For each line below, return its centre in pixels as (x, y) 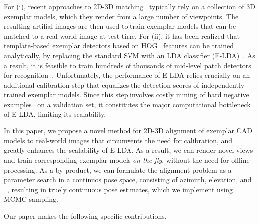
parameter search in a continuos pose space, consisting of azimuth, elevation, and (128, 179)
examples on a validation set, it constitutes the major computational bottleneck (127, 104)
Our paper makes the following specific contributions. (85, 215)
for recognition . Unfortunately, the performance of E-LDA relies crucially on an (127, 75)
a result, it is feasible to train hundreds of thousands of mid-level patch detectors (128, 65)
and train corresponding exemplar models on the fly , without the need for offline (127, 160)
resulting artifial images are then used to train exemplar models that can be (120, 26)
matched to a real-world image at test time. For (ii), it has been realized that (122, 36)
